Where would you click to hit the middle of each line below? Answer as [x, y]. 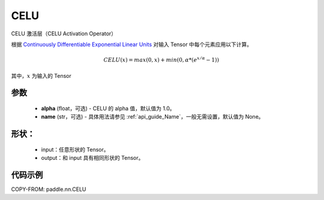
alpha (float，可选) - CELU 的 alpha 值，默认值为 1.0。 [108, 108]
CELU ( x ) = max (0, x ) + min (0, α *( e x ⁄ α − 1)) [161, 60]
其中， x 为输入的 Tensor [41, 75]
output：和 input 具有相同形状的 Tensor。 [92, 158]
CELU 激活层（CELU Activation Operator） [64, 34]
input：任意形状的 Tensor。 [75, 149]
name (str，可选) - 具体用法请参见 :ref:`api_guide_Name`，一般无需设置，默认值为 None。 [152, 117]
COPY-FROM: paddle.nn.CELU [49, 189]
